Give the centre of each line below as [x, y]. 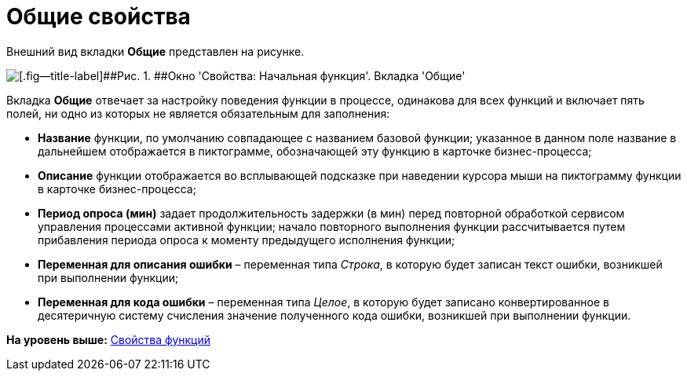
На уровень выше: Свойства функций [108, 339]
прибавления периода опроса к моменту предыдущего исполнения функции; [247, 240]
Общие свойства [99, 16]
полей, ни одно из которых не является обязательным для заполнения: [198, 113]
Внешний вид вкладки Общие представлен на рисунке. [155, 51]
